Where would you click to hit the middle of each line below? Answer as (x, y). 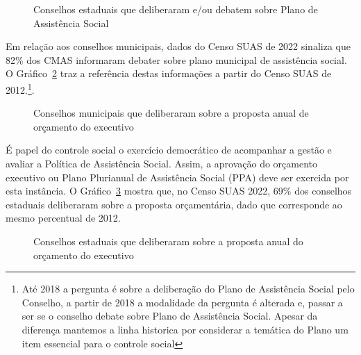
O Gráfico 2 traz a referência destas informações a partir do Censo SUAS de (169, 73)
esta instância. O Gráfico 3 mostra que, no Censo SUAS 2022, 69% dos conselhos (179, 191)
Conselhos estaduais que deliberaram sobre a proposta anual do (168, 241)
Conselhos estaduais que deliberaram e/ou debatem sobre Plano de (176, 9)
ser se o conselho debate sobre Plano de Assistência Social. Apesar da (170, 316)
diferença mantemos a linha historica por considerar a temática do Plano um (185, 329)
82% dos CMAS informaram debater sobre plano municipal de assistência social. (176, 59)
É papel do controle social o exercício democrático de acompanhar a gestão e (169, 150)
